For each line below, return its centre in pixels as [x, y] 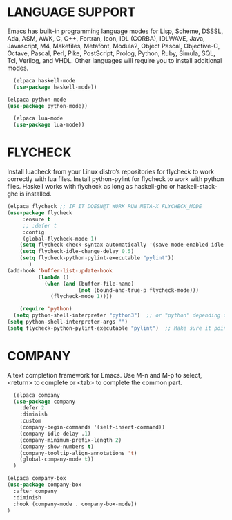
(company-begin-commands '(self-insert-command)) [93, 427]
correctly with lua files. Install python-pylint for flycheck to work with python [116, 179]
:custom [30, 421]
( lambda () [54, 277]
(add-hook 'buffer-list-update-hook [60, 270]
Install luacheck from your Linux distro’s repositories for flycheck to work [111, 172]
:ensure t [37, 219]
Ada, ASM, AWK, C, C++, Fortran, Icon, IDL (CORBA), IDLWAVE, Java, [106, 38]
